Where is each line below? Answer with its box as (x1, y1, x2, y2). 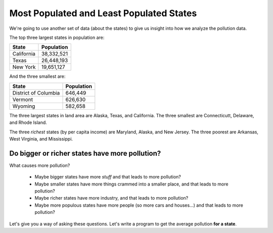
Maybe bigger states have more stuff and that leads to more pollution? (34, 174, 181, 180)
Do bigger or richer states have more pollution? (9, 149, 161, 158)
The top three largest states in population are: (9, 34, 105, 40)
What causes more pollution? (9, 162, 70, 168)
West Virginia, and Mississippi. (9, 135, 73, 142)
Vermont (12, 96, 33, 103)
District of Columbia (12, 89, 60, 96)
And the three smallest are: (9, 73, 66, 79)
